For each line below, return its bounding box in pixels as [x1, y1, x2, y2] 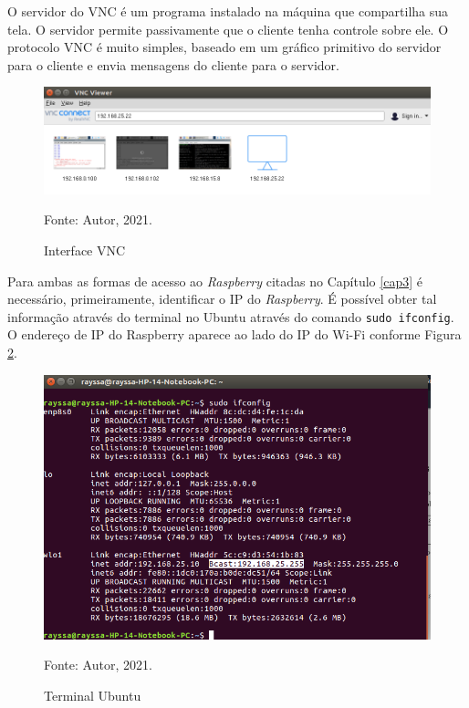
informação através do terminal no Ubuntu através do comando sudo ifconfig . [7, 307, 454, 326]
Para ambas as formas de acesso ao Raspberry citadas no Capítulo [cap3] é [7, 271, 422, 290]
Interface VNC [44, 240, 126, 259]
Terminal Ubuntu [44, 685, 141, 704]
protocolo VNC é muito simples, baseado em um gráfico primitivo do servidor [7, 37, 442, 57]
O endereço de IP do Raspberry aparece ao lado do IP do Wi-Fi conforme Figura [7, 325, 462, 344]
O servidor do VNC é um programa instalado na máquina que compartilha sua [7, 2, 449, 20]
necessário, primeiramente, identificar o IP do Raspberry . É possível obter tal [7, 289, 437, 308]
